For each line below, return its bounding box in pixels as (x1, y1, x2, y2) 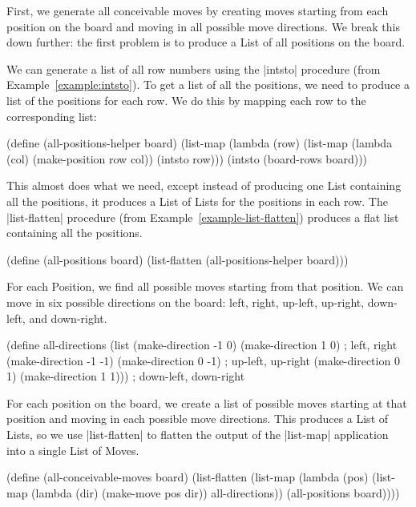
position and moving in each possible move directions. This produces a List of (6, 410, 389, 427)
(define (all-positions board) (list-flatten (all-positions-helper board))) (6, 251, 349, 268)
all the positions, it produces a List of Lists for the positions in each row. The (6, 192, 388, 209)
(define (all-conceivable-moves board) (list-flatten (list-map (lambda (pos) (6, 469, 369, 485)
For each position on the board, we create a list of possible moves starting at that (6, 394, 407, 411)
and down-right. (29, 309, 107, 326)
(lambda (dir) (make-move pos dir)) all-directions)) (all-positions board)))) (31, 484, 400, 501)
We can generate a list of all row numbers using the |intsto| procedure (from (6, 60, 381, 77)
